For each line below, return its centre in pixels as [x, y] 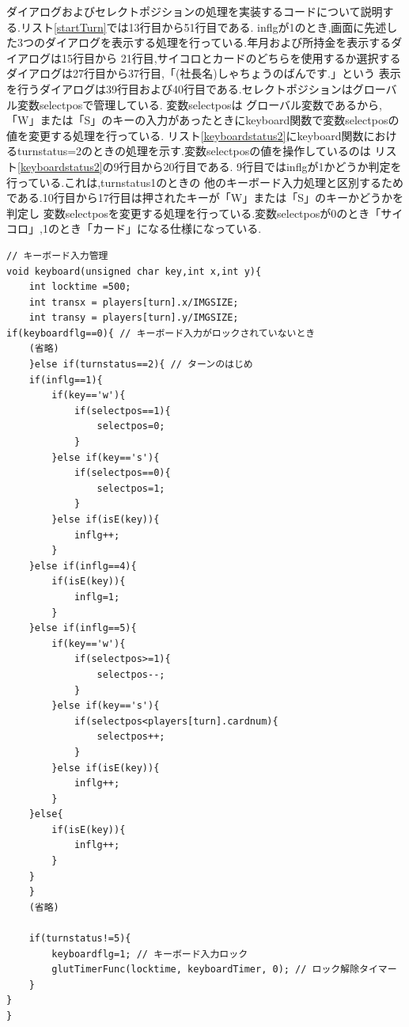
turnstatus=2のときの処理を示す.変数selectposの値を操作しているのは [194, 151]
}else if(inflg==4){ [83, 566]
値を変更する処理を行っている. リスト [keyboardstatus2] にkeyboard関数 [185, 135]
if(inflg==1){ [66, 380]
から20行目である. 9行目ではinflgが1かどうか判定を [271, 166]
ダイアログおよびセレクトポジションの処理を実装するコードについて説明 [195, 11]
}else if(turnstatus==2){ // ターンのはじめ [141, 365]
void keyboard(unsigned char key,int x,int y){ [134, 271]
